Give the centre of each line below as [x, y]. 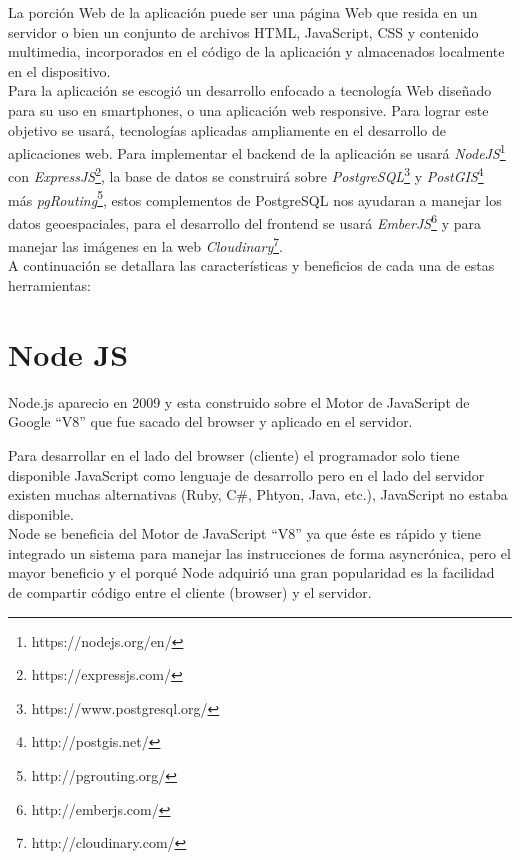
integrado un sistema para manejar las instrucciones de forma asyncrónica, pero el [259, 552]
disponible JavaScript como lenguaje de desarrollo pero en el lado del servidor [246, 474]
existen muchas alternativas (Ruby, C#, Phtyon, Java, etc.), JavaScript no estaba [258, 494]
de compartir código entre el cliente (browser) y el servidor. [190, 592]
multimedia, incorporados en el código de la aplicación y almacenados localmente [256, 51]
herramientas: [49, 285]
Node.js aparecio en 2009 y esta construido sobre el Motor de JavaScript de [239, 401]
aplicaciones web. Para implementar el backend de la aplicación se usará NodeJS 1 [257, 151]
